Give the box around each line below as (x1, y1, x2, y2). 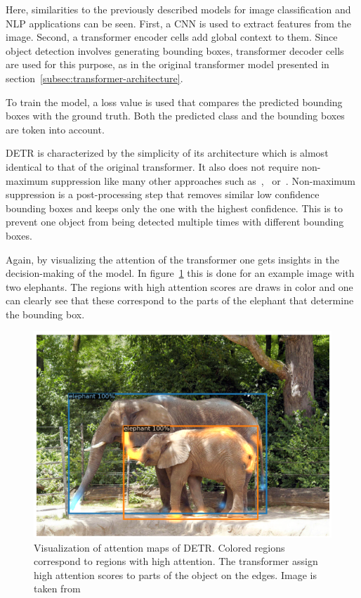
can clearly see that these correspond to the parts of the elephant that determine (6, 293, 354, 308)
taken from (34, 581, 81, 596)
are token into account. (6, 122, 105, 136)
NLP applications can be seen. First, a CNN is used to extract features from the (6, 15, 351, 30)
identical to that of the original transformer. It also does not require (6, 159, 298, 174)
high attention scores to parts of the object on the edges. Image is (34, 567, 317, 582)
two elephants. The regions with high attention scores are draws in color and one (6, 279, 353, 294)
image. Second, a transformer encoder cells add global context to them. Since (6, 30, 338, 44)
